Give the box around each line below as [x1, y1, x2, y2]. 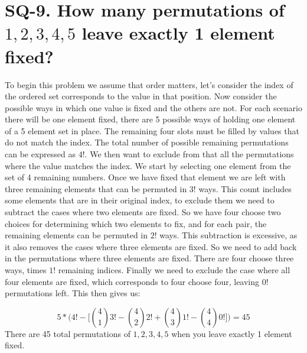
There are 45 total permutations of [5, 327, 130, 339]
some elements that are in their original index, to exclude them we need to [5, 194, 275, 206]
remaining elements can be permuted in [5, 229, 148, 241]
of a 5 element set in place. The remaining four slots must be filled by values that [5, 124, 299, 137]
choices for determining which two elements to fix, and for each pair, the [5, 217, 267, 229]
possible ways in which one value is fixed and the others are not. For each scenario [5, 101, 302, 114]
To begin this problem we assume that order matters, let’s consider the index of [5, 78, 293, 90]
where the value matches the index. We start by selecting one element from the [5, 159, 291, 171]
